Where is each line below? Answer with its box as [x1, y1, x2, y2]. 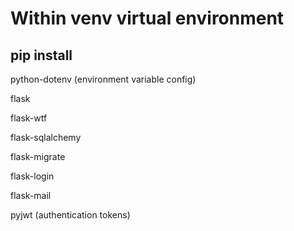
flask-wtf [10, 112, 48, 124]
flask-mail [10, 190, 52, 201]
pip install [10, 47, 73, 64]
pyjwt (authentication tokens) [10, 209, 131, 221]
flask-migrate [10, 151, 66, 162]
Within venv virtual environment [10, 7, 285, 30]
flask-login [10, 170, 55, 182]
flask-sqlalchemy [10, 132, 82, 143]
